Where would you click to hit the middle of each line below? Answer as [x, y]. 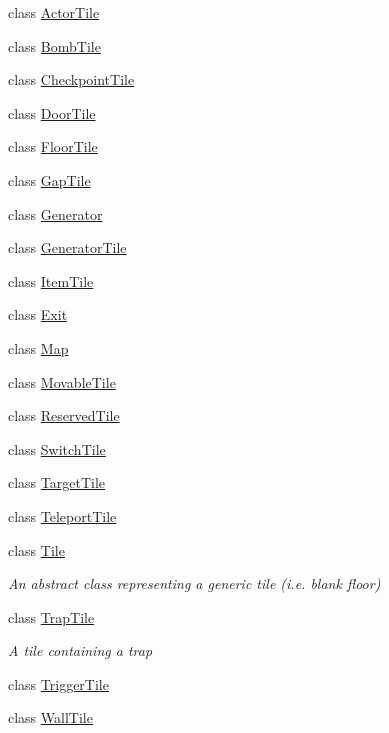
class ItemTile [51, 280]
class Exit [38, 314]
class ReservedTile [64, 415]
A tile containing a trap [80, 650]
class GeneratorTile [67, 247]
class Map [38, 347]
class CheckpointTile [71, 79]
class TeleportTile [62, 515]
